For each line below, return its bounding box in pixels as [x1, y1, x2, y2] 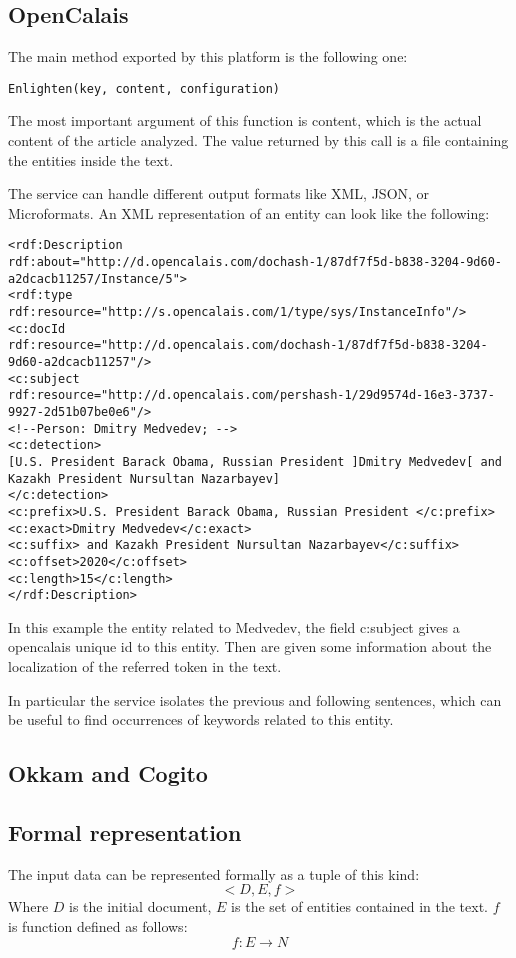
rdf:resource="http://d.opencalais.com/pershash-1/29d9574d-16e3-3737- [8, 388, 495, 403]
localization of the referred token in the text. [8, 656, 282, 677]
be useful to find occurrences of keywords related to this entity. [8, 709, 394, 730]
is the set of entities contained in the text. [231, 896, 488, 917]
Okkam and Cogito [8, 758, 208, 789]
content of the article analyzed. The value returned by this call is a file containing [8, 130, 509, 151]
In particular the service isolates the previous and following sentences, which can [8, 689, 502, 710]
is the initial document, [69, 896, 212, 917]
